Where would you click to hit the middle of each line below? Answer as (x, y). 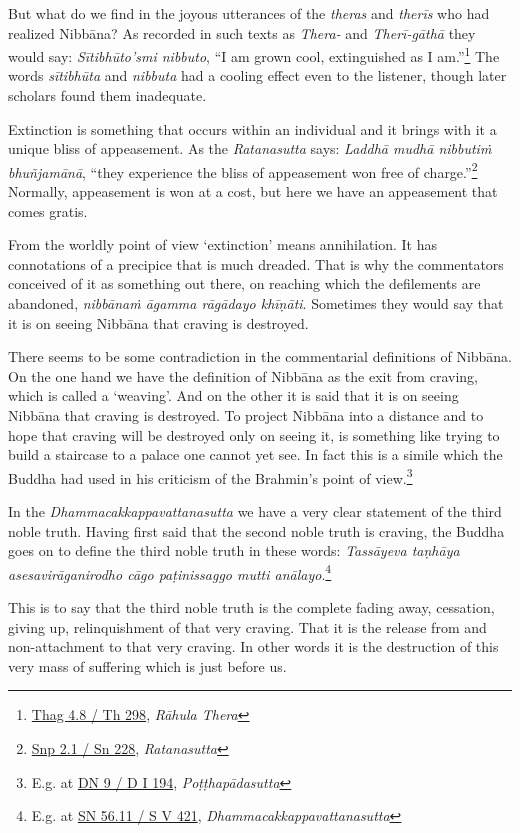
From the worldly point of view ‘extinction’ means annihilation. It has (223, 244)
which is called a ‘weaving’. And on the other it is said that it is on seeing (233, 395)
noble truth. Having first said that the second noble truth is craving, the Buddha (256, 530)
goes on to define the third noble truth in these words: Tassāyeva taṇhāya (234, 550)
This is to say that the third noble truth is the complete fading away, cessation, (251, 607)
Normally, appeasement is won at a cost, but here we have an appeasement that (253, 191)
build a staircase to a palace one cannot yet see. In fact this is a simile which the (255, 454)
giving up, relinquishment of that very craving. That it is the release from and (247, 626)
